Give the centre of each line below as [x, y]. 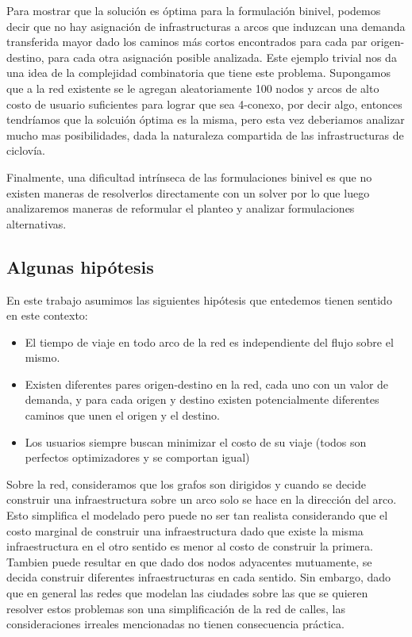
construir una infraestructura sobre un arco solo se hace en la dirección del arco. [202, 499]
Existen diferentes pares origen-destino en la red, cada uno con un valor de [207, 384]
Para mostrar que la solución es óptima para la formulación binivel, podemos [194, 10]
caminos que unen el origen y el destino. [122, 415]
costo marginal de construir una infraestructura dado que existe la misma [185, 530]
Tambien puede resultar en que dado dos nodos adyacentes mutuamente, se [189, 561]
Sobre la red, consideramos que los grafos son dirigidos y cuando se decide [186, 484]
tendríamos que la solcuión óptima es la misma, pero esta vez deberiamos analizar [206, 119]
